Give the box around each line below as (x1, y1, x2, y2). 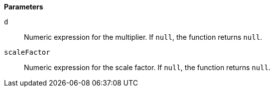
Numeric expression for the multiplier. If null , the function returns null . (24, 33, 263, 41)
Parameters (4, 2, 43, 11)
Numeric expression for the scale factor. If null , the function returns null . (24, 63, 271, 72)
